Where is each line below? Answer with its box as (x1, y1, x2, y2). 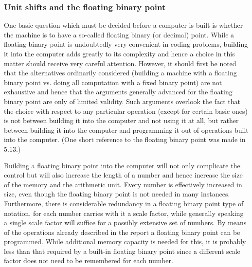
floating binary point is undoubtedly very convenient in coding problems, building (4, 39, 248, 49)
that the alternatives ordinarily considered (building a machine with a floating (4, 68, 237, 78)
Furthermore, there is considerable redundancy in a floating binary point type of (4, 198, 244, 208)
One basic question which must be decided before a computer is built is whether (4, 20, 243, 30)
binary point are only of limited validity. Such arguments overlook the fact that (4, 96, 241, 106)
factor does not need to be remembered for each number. (4, 255, 173, 266)
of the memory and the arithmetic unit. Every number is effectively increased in (4, 179, 242, 189)
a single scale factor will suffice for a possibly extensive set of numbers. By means (4, 217, 247, 228)
